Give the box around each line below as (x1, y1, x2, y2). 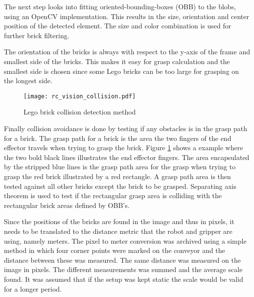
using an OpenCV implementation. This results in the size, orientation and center (4, 11, 250, 21)
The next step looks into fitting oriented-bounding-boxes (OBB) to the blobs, (4, 1, 236, 11)
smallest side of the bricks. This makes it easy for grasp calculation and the (4, 56, 230, 66)
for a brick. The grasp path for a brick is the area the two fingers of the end (4, 133, 231, 143)
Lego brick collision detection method (23, 107, 136, 117)
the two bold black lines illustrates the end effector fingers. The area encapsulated (4, 152, 250, 162)
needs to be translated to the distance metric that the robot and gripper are (4, 226, 232, 236)
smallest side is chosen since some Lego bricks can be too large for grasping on (4, 66, 239, 76)
